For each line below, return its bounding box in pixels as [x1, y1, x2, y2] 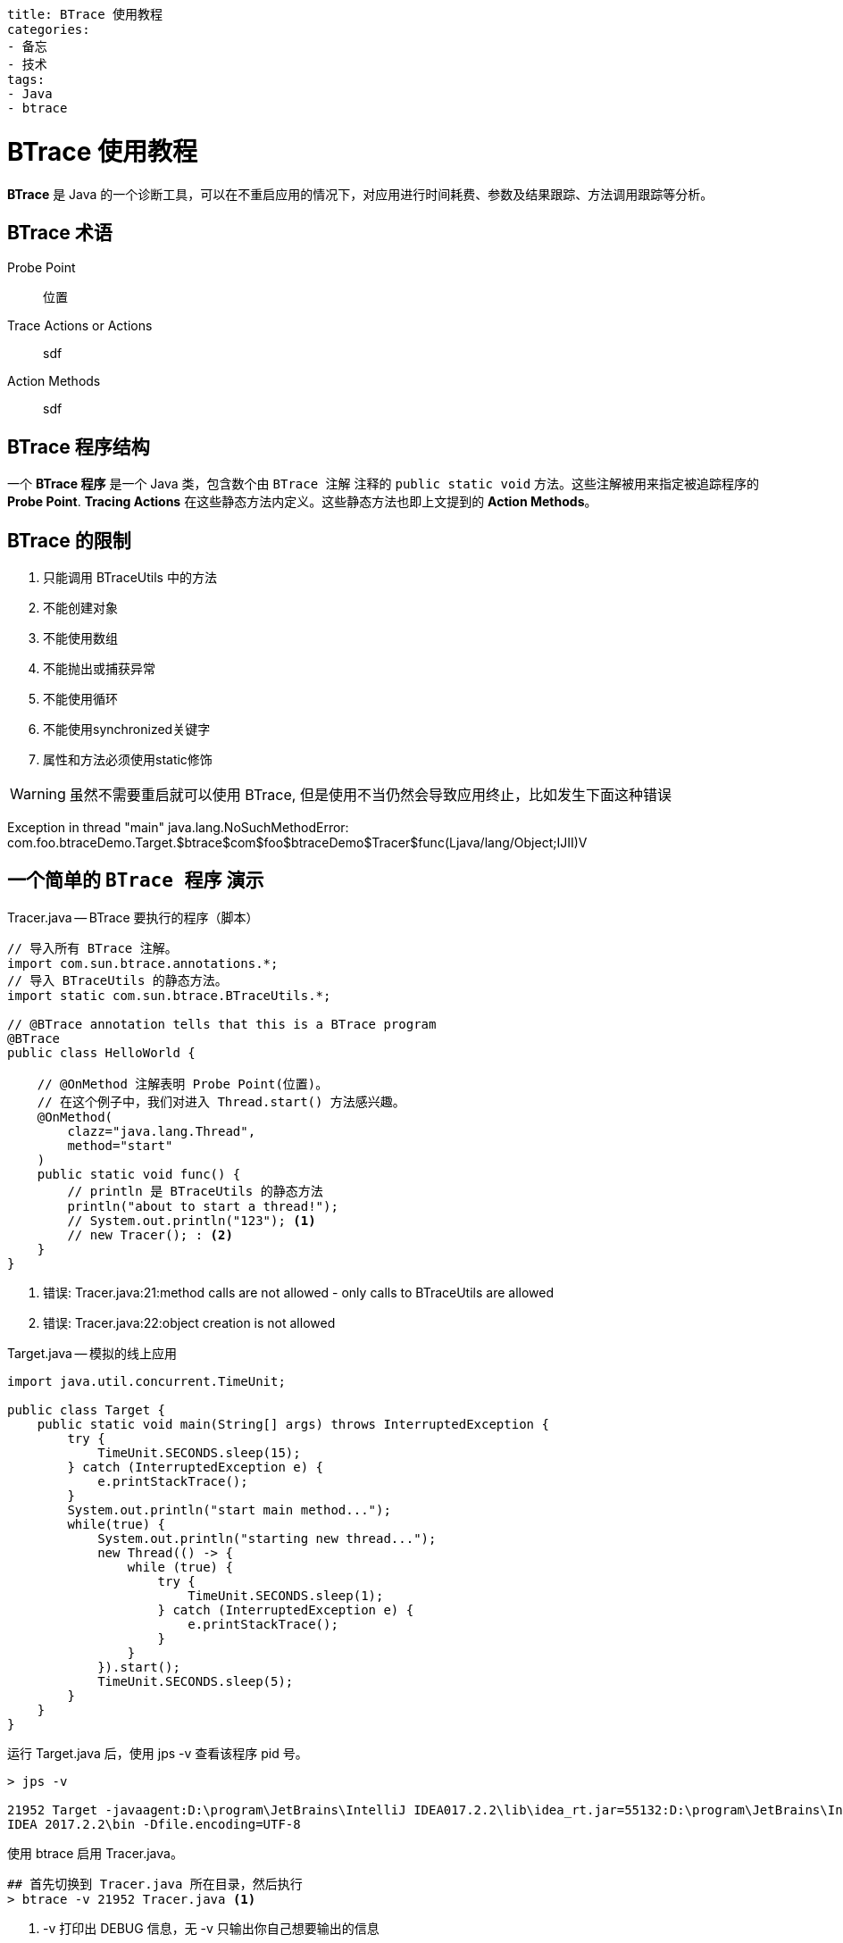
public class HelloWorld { [7, 1045, 196, 1060]
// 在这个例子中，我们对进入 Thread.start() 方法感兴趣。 [37, 1094, 405, 1109]
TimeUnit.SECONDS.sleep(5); [97, 1673, 294, 1689]
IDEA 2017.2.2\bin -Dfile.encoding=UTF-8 [7, 1816, 301, 1831]
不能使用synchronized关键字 [43, 721, 211, 738]
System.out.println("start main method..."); [67, 1502, 391, 1517]
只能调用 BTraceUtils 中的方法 [43, 570, 217, 586]
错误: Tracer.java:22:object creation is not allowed [43, 1314, 336, 1330]
